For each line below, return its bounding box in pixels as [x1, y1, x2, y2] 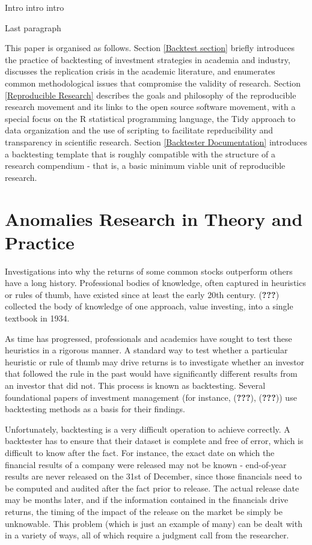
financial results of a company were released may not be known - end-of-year [5, 458, 287, 470]
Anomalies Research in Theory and [5, 206, 303, 231]
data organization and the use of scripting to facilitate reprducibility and [5, 124, 274, 136]
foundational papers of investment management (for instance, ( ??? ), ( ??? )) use [5, 391, 297, 403]
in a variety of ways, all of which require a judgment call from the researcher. [5, 529, 289, 541]
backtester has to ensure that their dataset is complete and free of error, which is [5, 434, 304, 447]
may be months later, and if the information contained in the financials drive [5, 493, 289, 506]
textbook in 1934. [5, 312, 70, 324]
